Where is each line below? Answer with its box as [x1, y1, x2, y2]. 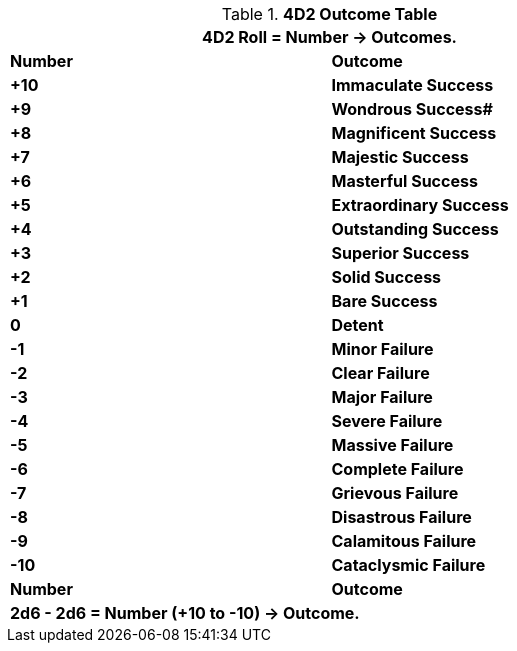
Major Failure [331, 387, 433, 407]
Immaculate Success [331, 75, 494, 95]
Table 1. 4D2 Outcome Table [221, 4, 438, 24]
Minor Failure [331, 339, 434, 359]
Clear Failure [331, 363, 430, 383]
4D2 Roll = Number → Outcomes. [202, 27, 457, 47]
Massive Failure [331, 435, 454, 455]
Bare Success [331, 291, 438, 311]
